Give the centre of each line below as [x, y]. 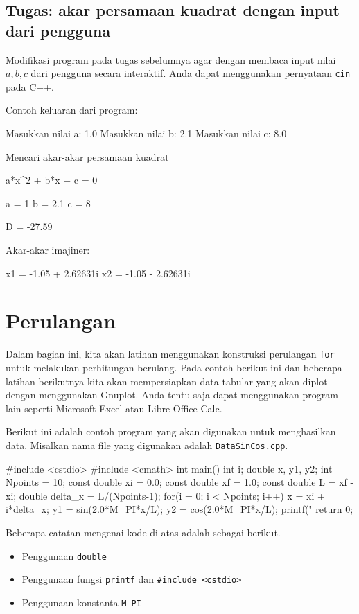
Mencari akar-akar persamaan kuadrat [87, 156]
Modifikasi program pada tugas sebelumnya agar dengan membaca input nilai [171, 59]
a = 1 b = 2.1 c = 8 [48, 203]
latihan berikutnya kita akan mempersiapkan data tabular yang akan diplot [167, 381]
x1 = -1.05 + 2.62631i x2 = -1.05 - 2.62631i [98, 273]
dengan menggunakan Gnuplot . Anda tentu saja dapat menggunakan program [172, 395]
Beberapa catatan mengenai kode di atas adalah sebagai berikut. [143, 532]
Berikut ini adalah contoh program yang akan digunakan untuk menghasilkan [171, 431]
